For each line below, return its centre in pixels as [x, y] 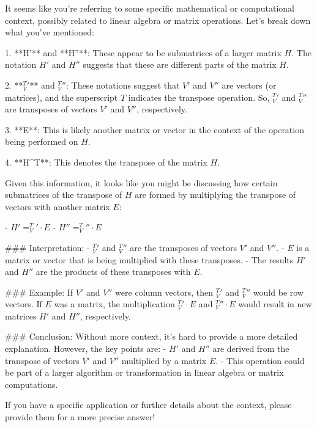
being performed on [42, 141]
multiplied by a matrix [164, 360]
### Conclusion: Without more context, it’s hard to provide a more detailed [151, 336]
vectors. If [24, 304]
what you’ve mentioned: [50, 32]
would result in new [275, 304]
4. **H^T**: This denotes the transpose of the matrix [106, 162]
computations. [32, 384]
